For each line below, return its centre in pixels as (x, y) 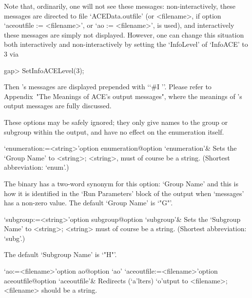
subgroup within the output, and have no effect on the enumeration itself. (114, 131)
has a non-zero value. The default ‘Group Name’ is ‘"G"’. (88, 203)
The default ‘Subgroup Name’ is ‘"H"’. (60, 254)
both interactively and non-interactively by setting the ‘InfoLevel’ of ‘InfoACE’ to (126, 44)
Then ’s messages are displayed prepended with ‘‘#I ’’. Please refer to (108, 87)
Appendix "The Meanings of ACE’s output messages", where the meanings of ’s (123, 96)
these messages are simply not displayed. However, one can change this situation (124, 34)
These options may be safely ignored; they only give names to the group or (116, 122)
